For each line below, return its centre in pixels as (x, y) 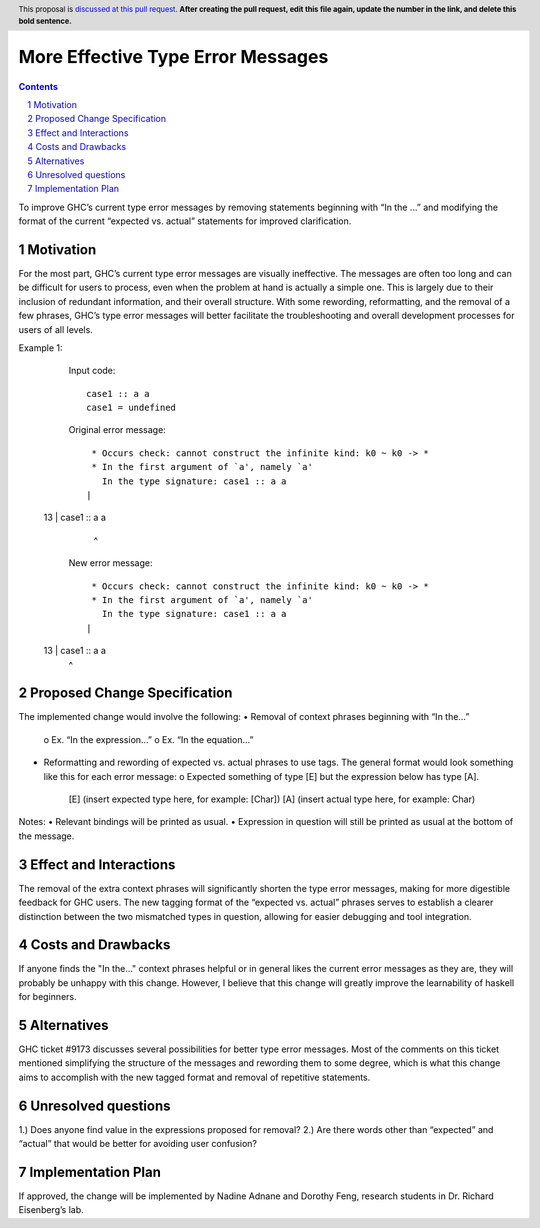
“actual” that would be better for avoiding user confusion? (137, 1144)
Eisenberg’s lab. (51, 1210)
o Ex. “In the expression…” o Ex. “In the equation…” (148, 739)
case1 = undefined (131, 408)
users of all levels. (56, 329)
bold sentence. (45, 21)
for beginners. (47, 997)
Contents (38, 86)
